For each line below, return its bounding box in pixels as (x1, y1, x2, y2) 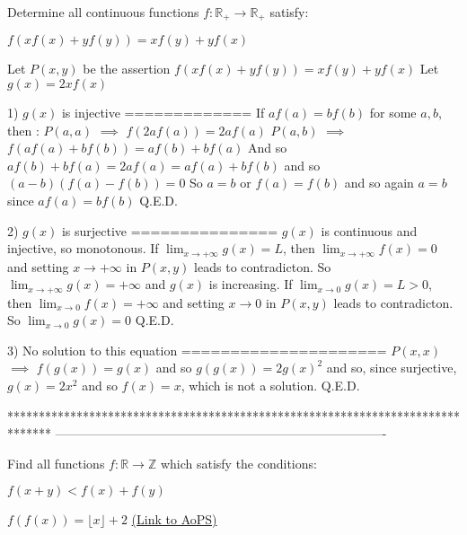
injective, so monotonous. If (7, 239, 159, 258)
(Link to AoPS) (131, 510, 217, 529)
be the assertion (83, 59, 171, 78)
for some (369, 103, 417, 122)
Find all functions (7, 453, 105, 472)
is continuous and (321, 221, 418, 240)
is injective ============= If (61, 103, 265, 122)
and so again (344, 173, 414, 192)
